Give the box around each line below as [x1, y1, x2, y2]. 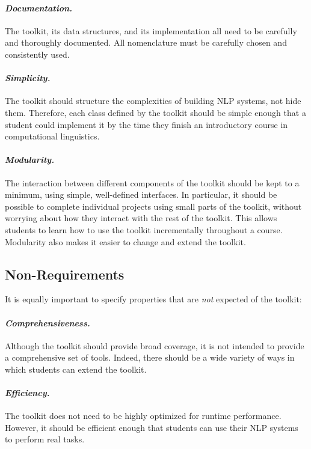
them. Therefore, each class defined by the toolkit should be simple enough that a [5, 106, 306, 118]
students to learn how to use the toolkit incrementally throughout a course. [5, 223, 283, 236]
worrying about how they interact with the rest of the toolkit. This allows [5, 212, 277, 224]
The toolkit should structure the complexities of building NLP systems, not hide [5, 94, 301, 107]
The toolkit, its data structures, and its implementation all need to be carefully [5, 24, 297, 37]
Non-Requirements [5, 264, 125, 283]
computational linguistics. [5, 130, 100, 142]
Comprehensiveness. [5, 316, 90, 329]
